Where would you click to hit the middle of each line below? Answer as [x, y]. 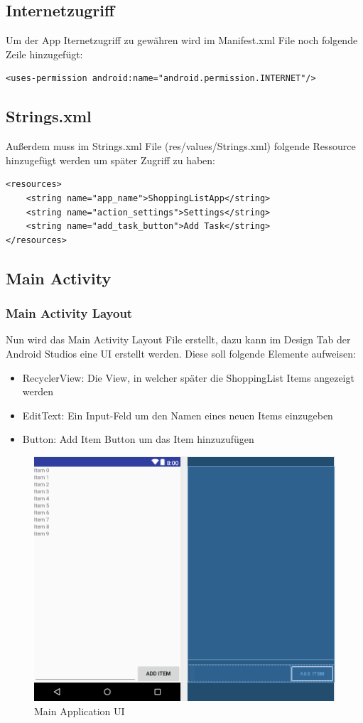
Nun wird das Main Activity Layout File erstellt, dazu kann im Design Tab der [178, 339]
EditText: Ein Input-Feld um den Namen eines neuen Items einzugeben [178, 415]
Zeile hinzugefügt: [44, 54]
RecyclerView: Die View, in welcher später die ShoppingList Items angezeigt [188, 377]
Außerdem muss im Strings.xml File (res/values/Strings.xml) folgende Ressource [181, 146]
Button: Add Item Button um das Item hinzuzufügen [138, 439]
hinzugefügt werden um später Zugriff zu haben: [110, 160]
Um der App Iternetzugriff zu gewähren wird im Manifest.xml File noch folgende [182, 40]
